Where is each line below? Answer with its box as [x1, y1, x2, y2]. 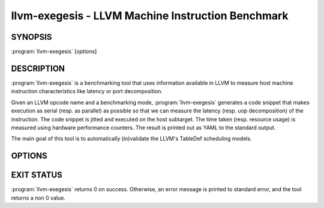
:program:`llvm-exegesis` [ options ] [11, 48, 97, 55]
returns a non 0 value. [11, 194, 66, 201]
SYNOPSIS [11, 32, 52, 42]
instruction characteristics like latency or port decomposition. [11, 88, 163, 95]
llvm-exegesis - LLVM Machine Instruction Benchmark [11, 9, 289, 22]
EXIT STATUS [11, 170, 62, 180]
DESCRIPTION [11, 63, 65, 73]
